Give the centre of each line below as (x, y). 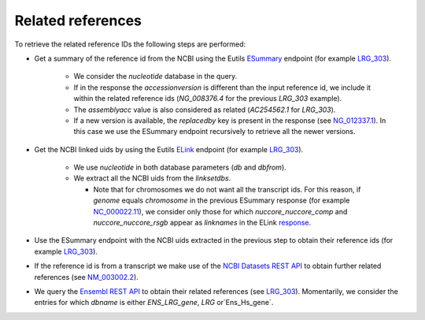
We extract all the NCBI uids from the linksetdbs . (152, 178)
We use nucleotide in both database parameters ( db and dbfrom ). (180, 167)
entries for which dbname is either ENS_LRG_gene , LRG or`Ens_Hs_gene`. (154, 303)
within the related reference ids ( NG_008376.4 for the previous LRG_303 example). (208, 99)
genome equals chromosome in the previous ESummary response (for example (222, 200)
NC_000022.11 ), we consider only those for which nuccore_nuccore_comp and (220, 211)
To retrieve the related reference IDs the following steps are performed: (130, 44)
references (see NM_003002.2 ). (87, 277)
